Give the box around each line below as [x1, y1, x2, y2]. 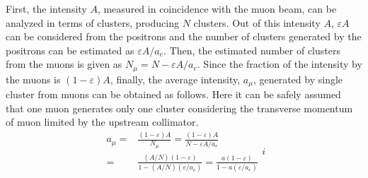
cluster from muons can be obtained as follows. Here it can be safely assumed [6, 87, 341, 102]
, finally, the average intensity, [110, 71, 241, 86]
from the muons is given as [6, 57, 122, 71]
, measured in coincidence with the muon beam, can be [97, 1, 337, 16]
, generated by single [253, 71, 343, 86]
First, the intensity [6, 1, 87, 16]
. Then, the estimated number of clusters [163, 42, 340, 57]
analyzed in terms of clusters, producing [6, 15, 179, 30]
